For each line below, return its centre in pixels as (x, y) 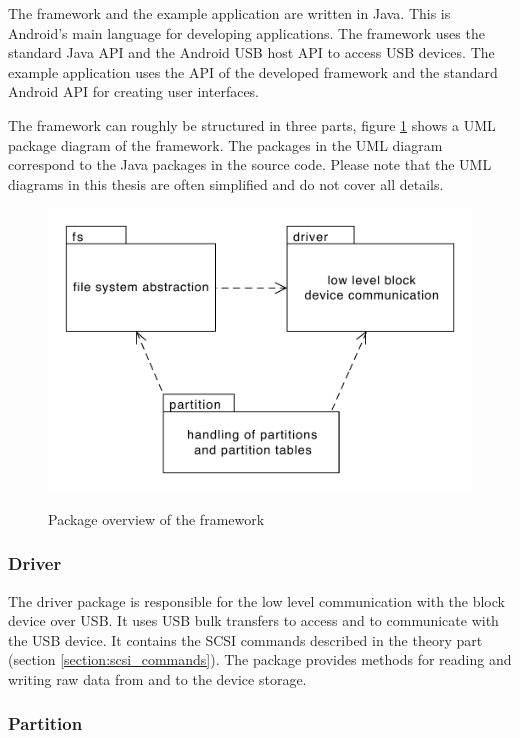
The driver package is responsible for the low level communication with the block (256, 600)
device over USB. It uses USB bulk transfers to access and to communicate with (253, 620)
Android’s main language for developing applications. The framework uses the (246, 32)
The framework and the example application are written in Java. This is (229, 13)
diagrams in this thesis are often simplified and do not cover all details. (226, 183)
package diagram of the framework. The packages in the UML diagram (225, 144)
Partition (45, 723)
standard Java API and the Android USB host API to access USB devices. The (251, 52)
